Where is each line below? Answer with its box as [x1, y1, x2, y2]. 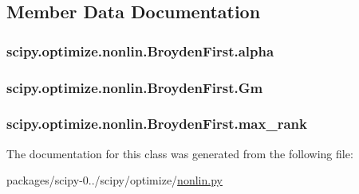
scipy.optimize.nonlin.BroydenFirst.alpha [6, 41, 274, 60]
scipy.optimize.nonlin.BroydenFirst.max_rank [6, 114, 307, 134]
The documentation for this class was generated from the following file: [6, 145, 353, 161]
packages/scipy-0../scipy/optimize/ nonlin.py [6, 172, 223, 188]
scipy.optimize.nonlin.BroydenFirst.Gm [6, 77, 263, 97]
